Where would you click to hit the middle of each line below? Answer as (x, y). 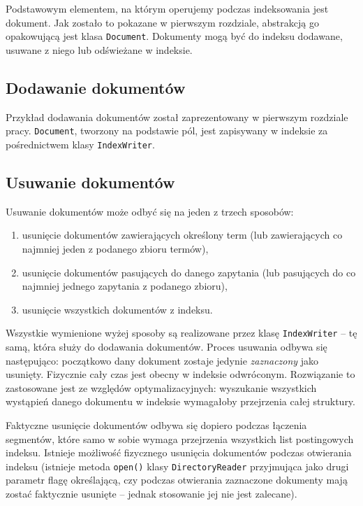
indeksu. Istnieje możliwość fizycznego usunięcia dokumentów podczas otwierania (179, 452)
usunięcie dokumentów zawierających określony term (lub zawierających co (182, 235)
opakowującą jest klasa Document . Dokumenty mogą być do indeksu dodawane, (174, 36)
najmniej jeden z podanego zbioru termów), (115, 248)
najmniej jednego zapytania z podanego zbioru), (125, 286)
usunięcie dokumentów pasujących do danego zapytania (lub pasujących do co (189, 272)
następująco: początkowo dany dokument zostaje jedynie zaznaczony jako (162, 360)
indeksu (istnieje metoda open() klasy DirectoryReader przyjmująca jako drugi (177, 466)
